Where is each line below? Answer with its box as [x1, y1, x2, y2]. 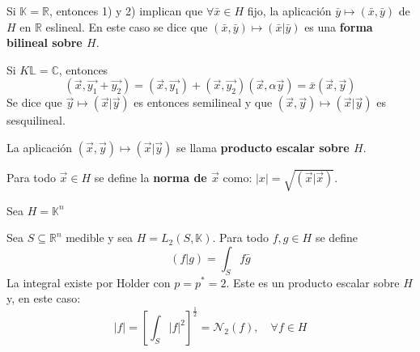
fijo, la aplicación [247, 2, 332, 19]
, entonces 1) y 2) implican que [49, 2, 203, 19]
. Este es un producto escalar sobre [226, 274, 400, 291]
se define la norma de [94, 168, 207, 185]
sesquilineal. [6, 112, 66, 129]
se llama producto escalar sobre [176, 138, 350, 155]
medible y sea [66, 229, 134, 246]
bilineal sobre [6, 34, 83, 51]
